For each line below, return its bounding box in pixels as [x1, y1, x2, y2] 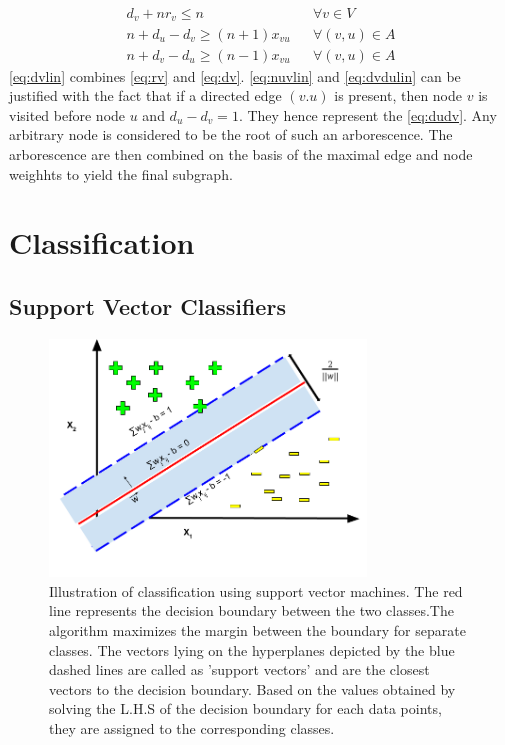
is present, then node [334, 85, 463, 106]
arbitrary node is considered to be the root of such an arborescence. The [9, 124, 453, 145]
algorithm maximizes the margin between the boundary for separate [49, 620, 466, 641]
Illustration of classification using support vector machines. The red [49, 580, 463, 601]
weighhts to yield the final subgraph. [9, 163, 233, 184]
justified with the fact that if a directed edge [9, 85, 282, 106]
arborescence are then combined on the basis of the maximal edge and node [9, 143, 473, 164]
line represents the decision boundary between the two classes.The [49, 600, 454, 621]
